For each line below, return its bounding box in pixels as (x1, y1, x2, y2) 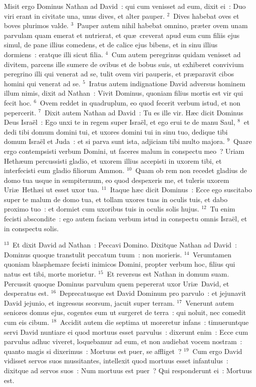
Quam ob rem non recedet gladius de (135, 165, 247, 176)
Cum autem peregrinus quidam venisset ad (111, 49, 241, 59)
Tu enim (210, 204, 235, 214)
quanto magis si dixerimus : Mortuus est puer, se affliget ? (4, 346, 182, 356)
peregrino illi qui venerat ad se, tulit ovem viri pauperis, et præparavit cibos (4, 69, 234, 79)
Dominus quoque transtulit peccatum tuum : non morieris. (4, 249, 182, 259)
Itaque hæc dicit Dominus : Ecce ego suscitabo (110, 184, 252, 195)
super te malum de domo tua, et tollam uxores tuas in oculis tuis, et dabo (4, 194, 227, 204)
